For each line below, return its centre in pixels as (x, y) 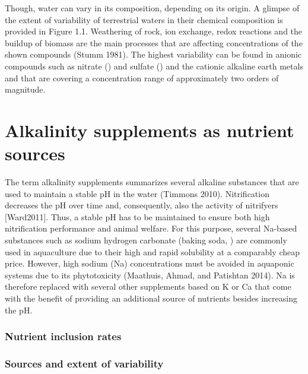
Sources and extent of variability (84, 363)
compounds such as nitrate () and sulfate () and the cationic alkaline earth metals (154, 66)
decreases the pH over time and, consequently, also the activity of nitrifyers (142, 205)
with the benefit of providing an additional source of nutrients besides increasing (151, 298)
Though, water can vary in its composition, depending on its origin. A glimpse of (152, 8)
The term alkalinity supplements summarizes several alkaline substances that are (152, 182)
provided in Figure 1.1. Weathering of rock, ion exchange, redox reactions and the (154, 31)
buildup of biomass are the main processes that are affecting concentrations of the (154, 42)
